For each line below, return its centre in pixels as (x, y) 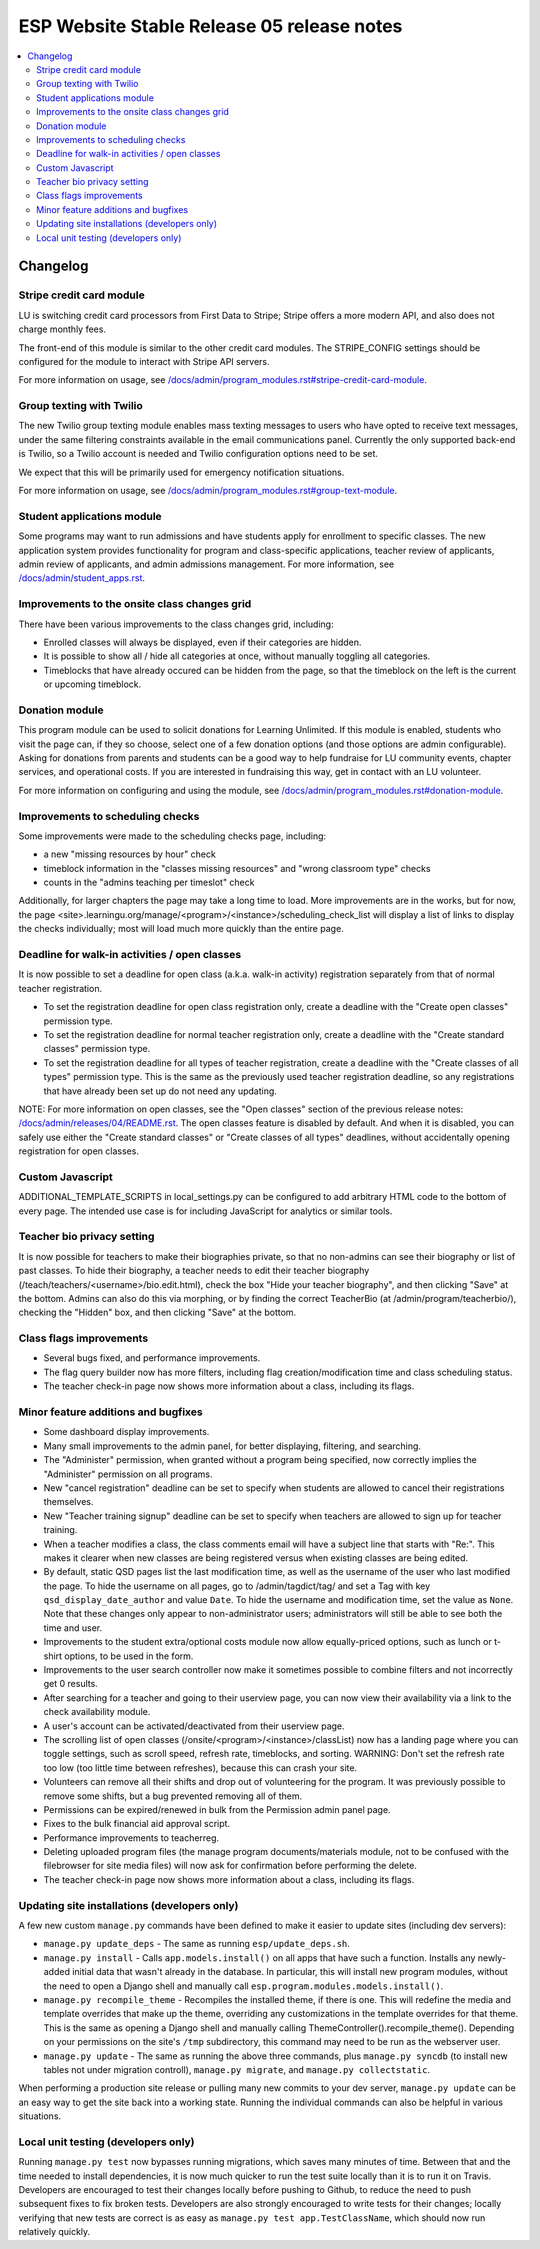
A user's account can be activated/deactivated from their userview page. (194, 1726)
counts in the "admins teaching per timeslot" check (149, 882)
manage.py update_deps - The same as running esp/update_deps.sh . (196, 1944)
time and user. (73, 1627)
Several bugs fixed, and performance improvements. (152, 1358)
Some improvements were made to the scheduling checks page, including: (172, 836)
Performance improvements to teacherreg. (131, 1837)
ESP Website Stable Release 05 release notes (210, 26)
